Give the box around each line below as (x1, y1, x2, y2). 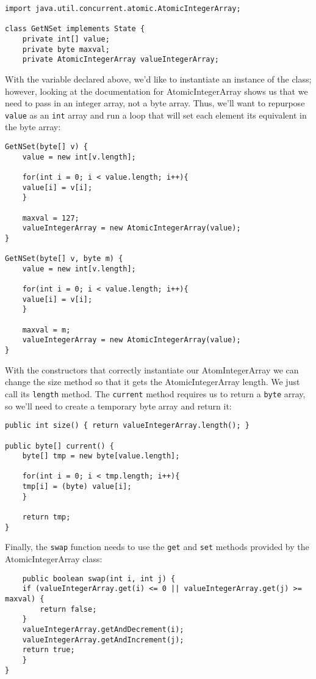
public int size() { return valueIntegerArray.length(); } (5, 421, 250, 430)
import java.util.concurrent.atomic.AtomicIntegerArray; (5, 4, 241, 13)
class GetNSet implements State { (5, 24, 145, 34)
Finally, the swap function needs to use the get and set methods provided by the (5, 540, 309, 553)
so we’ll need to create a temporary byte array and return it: (5, 399, 232, 412)
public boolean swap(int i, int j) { (22, 574, 176, 583)
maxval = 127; (22, 213, 79, 222)
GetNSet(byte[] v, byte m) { (5, 254, 123, 263)
